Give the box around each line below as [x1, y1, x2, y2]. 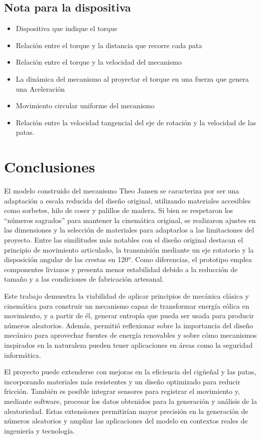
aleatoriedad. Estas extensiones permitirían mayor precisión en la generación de [4, 405, 248, 416]
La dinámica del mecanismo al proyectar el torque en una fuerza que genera [16, 73, 249, 84]
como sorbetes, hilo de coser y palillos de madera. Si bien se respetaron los [4, 205, 233, 215]
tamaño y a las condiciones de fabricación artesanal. [4, 274, 164, 284]
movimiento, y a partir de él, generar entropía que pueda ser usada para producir [4, 310, 254, 321]
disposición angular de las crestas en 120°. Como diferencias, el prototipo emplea [4, 254, 252, 265]
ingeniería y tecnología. [4, 425, 75, 435]
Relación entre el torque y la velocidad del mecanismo [16, 57, 182, 67]
